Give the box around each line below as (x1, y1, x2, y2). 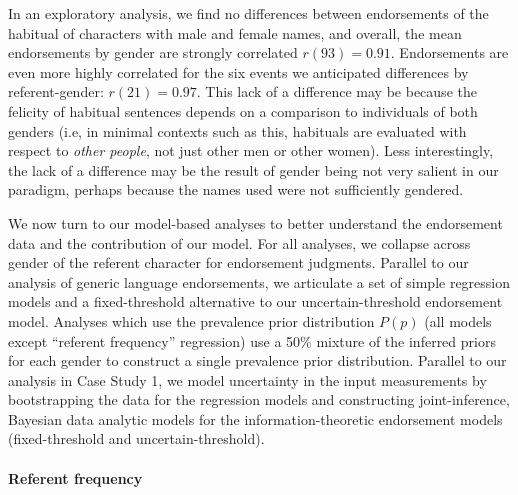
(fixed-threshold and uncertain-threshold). (8, 428, 265, 449)
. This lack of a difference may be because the (196, 81, 477, 102)
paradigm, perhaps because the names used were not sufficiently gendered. (8, 179, 464, 200)
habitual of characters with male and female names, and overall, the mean (8, 22, 462, 43)
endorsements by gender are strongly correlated (8, 42, 298, 63)
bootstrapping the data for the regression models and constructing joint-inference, (8, 389, 510, 410)
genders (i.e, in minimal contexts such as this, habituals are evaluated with (8, 120, 467, 141)
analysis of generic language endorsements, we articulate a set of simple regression (8, 271, 511, 292)
